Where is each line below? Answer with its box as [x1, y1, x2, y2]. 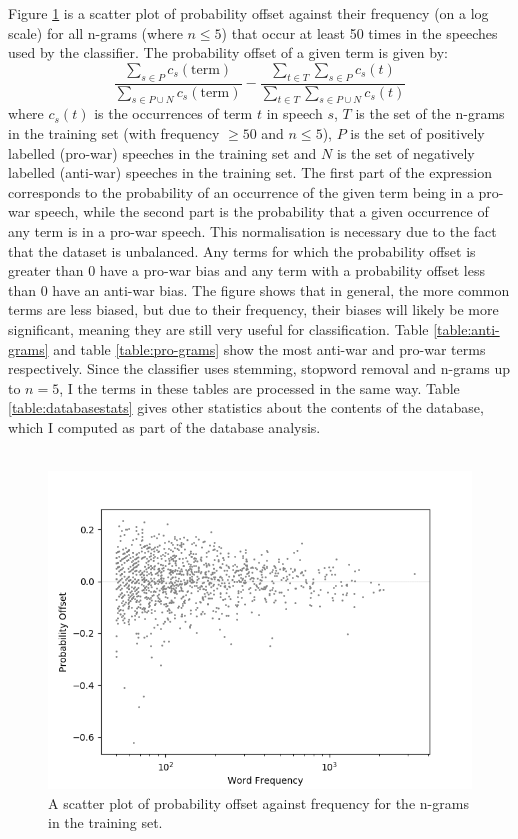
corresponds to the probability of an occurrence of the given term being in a [8, 181, 474, 202]
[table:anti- [433, 318, 500, 339]
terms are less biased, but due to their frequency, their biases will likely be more [8, 299, 499, 320]
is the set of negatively [336, 142, 475, 163]
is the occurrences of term [94, 103, 253, 124]
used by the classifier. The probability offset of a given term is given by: [8, 42, 448, 63]
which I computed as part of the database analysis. [8, 416, 321, 437]
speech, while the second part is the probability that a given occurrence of [34, 201, 489, 222]
